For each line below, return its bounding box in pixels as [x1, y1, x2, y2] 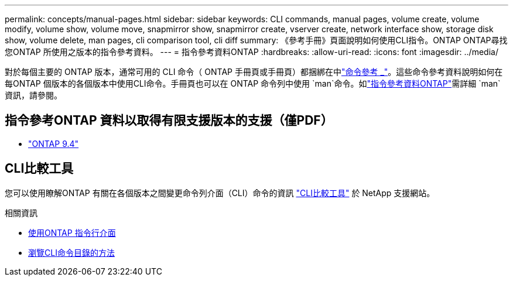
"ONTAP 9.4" [28, 138, 79, 149]
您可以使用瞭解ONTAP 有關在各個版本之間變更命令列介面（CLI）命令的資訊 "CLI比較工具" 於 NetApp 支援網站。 [5, 187, 435, 198]
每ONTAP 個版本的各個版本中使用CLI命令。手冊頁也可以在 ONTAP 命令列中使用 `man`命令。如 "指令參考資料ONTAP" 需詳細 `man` [5, 78, 501, 88]
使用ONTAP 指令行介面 [28, 227, 116, 238]
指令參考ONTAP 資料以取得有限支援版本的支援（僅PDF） [5, 113, 333, 128]
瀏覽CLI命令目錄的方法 [28, 247, 115, 258]
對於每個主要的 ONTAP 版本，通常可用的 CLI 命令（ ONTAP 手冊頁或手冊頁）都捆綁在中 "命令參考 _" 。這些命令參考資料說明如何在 [5, 67, 503, 77]
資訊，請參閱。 [5, 90, 62, 100]
